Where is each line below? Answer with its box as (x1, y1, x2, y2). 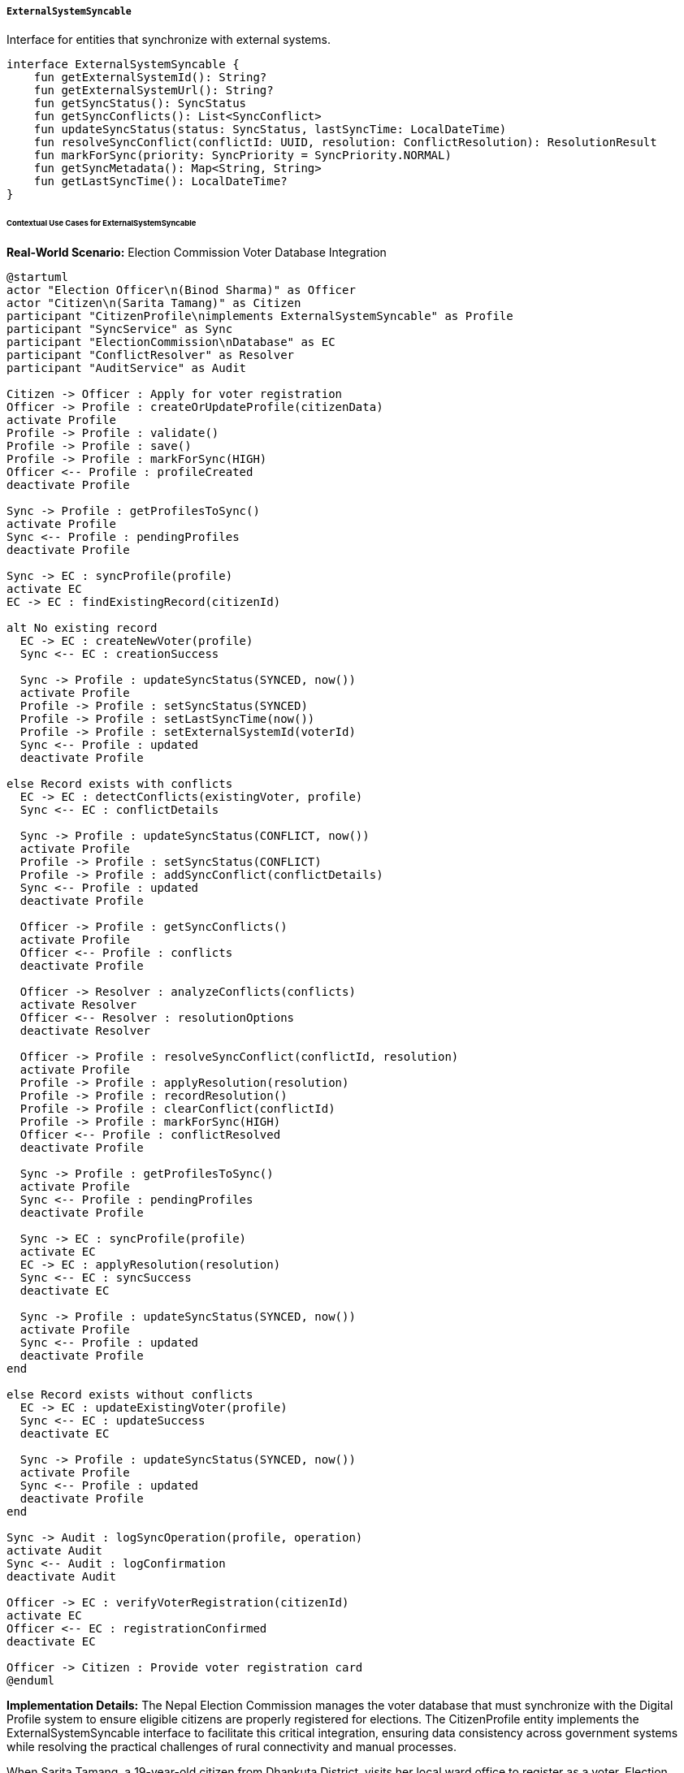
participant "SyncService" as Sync (6, 322, 233, 336)
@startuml (6, 270, 68, 284)
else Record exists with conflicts (6, 777, 233, 791)
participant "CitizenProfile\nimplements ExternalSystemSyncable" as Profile (6, 309, 513, 323)
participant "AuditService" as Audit (6, 361, 247, 375)
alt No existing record (6, 621, 158, 635)
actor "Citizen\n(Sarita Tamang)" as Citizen (6, 296, 301, 310)
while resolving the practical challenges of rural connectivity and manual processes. (6, 1740, 457, 1754)
